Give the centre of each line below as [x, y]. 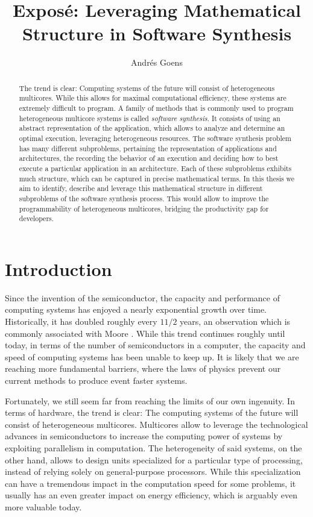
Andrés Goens [157, 62]
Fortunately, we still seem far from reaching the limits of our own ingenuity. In [150, 400]
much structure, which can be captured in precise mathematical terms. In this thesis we [157, 178]
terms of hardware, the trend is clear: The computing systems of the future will [152, 412]
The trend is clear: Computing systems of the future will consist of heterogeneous [147, 88]
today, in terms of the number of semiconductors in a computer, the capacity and [155, 345]
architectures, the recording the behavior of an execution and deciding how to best [149, 158]
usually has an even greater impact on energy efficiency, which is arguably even [151, 495]
